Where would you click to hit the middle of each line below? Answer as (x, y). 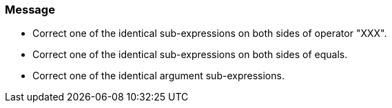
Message (30, 10)
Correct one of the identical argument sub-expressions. (158, 76)
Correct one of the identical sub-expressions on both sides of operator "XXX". (210, 33)
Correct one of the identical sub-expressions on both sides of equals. (190, 55)
